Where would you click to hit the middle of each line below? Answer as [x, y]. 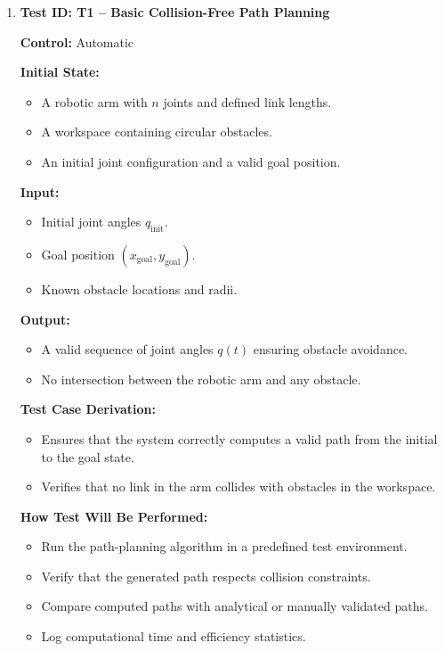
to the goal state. [88, 456]
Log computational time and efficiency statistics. [174, 636]
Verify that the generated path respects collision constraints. [206, 576]
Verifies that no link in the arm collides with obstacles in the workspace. [239, 486]
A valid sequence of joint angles [127, 349]
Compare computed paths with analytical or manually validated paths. [235, 606]
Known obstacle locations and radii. [139, 288]
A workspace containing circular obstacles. [157, 132]
